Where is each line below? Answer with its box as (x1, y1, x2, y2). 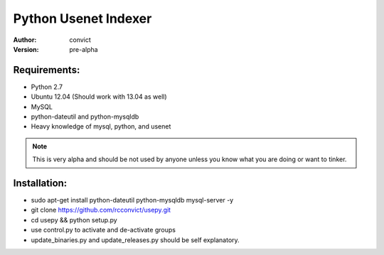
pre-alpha (69, 45, 99, 53)
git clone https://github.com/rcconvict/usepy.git (31, 206, 171, 215)
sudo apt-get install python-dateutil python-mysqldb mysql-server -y (31, 196, 234, 205)
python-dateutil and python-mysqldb (31, 112, 139, 121)
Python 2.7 (31, 82, 63, 91)
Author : (13, 36, 37, 44)
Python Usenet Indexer (13, 11, 152, 26)
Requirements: (13, 64, 80, 76)
